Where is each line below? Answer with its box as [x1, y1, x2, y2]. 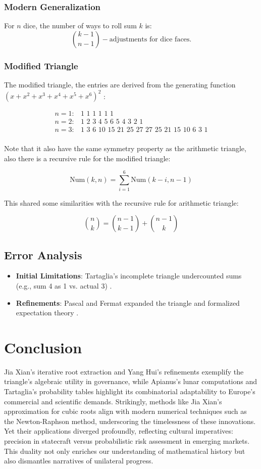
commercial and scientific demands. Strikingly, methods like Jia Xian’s [4, 396, 222, 406]
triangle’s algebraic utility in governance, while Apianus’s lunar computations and [4, 376, 257, 387]
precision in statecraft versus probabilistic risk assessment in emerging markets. [4, 436, 250, 446]
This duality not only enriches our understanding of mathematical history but [4, 445, 245, 456]
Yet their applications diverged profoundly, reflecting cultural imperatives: [4, 426, 233, 436]
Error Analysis [4, 247, 82, 262]
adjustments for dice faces [109, 35, 190, 43]
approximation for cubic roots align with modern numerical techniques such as [4, 406, 247, 416]
